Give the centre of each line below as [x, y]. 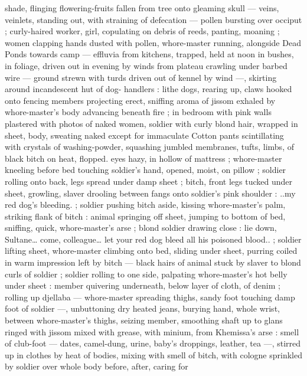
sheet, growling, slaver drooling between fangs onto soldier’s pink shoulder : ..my [150, 193]
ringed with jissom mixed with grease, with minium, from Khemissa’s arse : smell [152, 331]
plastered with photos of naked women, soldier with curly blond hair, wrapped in [151, 123]
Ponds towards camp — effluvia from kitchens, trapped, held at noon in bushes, [149, 54]
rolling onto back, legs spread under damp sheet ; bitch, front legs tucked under [149, 181]
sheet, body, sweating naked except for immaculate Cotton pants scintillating [144, 135]
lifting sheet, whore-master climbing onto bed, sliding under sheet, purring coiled [151, 251]
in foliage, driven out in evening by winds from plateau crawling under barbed [146, 65]
